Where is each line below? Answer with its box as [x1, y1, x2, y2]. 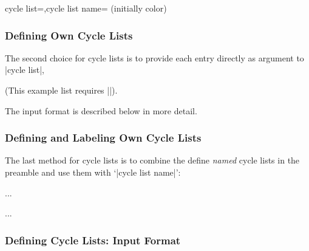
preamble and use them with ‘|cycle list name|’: [5, 166, 181, 178]
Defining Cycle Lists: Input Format [5, 232, 181, 247]
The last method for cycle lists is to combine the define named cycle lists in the [5, 154, 300, 167]
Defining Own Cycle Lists [5, 27, 133, 43]
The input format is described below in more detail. [5, 104, 197, 117]
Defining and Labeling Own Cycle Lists [5, 130, 202, 145]
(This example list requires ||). [5, 84, 118, 96]
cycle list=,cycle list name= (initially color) [5, 2, 167, 14]
